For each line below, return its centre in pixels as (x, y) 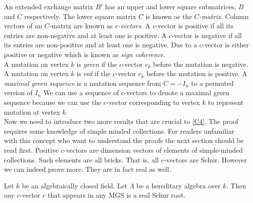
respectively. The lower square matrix (80, 16)
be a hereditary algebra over (178, 185)
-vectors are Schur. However (205, 159)
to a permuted (213, 83)
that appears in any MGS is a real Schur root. (117, 195)
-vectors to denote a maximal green (177, 92)
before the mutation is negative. (201, 64)
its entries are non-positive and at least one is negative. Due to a (101, 45)
